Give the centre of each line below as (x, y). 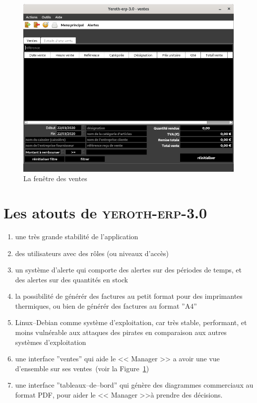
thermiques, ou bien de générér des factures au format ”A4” (106, 305)
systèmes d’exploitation (51, 342)
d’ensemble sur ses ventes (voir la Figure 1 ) (82, 368)
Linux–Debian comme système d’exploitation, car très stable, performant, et (131, 322)
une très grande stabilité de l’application (77, 236)
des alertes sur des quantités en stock (72, 279)
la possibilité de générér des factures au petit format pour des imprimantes (129, 296)
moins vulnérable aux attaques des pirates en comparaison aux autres (121, 332)
